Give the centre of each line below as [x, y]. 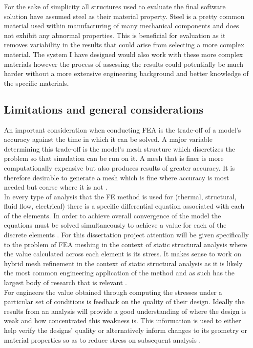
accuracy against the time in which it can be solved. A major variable [108, 139]
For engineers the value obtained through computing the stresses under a [113, 292]
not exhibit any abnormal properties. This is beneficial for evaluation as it [115, 35]
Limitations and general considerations [104, 109]
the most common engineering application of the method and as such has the [119, 273]
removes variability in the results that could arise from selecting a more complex [124, 45]
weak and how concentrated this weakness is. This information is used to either [123, 320]
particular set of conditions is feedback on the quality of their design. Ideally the [124, 301]
